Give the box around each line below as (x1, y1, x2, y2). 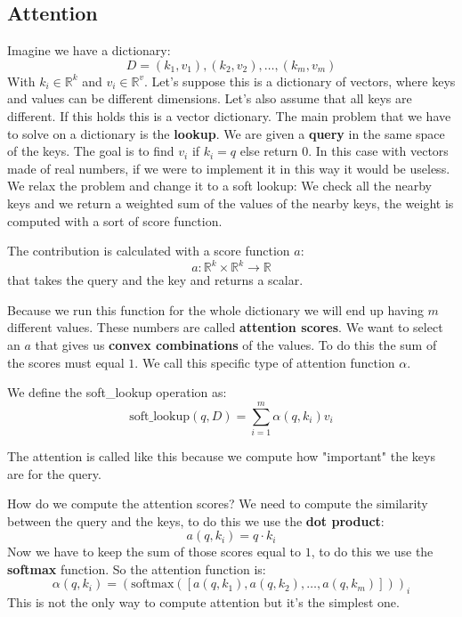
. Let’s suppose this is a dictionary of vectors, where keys (144, 71, 456, 90)
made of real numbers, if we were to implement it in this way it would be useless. (7, 158, 450, 177)
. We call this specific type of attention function (134, 353, 395, 371)
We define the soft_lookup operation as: (7, 383, 227, 402)
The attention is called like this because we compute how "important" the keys (7, 446, 435, 465)
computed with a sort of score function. (7, 211, 223, 230)
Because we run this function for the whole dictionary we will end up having (7, 300, 424, 319)
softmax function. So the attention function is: (7, 559, 266, 578)
